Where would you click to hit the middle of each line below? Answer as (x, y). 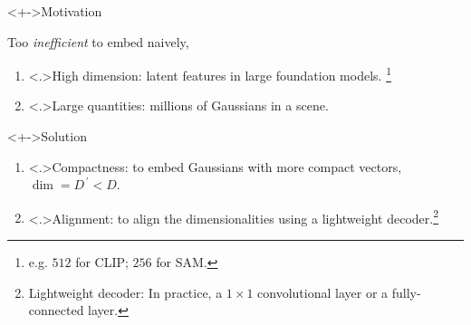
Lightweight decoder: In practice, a (125, 292)
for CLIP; (102, 262)
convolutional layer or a (323, 292)
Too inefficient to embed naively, (98, 41)
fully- (406, 292)
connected (56, 310)
